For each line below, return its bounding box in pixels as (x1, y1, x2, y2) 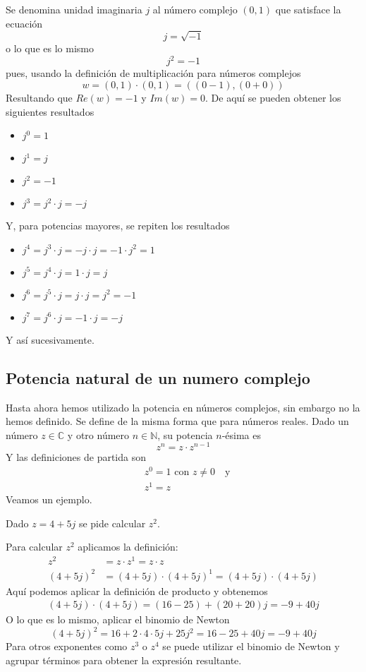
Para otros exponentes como (6, 639, 128, 654)
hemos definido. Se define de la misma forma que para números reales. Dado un (6, 414, 349, 428)
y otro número (67, 427, 130, 442)
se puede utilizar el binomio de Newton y (162, 639, 340, 654)
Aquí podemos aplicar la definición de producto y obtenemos (6, 583, 268, 598)
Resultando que (6, 90, 73, 105)
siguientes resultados (6, 104, 94, 119)
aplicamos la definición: (78, 539, 178, 554)
